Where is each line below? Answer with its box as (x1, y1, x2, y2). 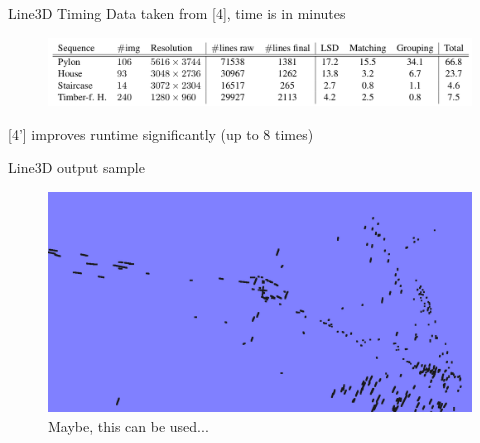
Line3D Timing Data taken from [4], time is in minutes (8, 3, 346, 23)
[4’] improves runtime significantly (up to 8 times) (8, 123, 314, 144)
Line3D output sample (8, 157, 145, 178)
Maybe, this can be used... (48, 415, 209, 436)
